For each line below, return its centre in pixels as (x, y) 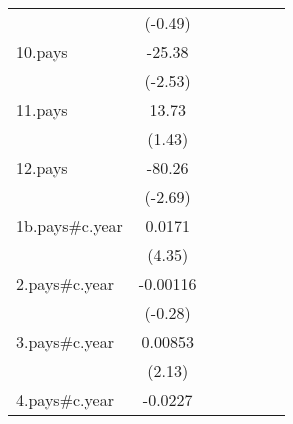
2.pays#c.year (65, 283)
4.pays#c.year (65, 399)
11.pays (42, 109)
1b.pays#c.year (69, 225)
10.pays (42, 51)
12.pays (42, 167)
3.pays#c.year (65, 341)
